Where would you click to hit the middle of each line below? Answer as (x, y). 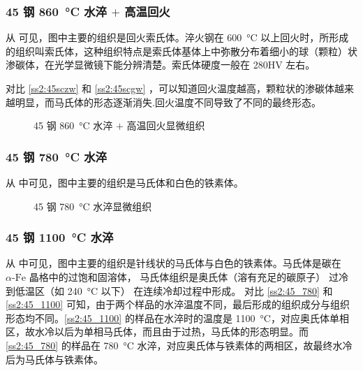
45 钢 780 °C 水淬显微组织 (93, 206)
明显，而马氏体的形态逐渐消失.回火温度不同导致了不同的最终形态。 (168, 102)
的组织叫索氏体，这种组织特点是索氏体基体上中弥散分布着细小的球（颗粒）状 (181, 51)
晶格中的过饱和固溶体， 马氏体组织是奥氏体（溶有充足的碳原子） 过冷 (188, 277)
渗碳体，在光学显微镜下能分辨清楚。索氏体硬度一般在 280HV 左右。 (161, 65)
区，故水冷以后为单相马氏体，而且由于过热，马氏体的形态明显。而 (157, 332)
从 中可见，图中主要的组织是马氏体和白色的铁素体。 (125, 182)
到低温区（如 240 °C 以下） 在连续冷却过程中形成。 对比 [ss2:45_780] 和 (169, 290)
